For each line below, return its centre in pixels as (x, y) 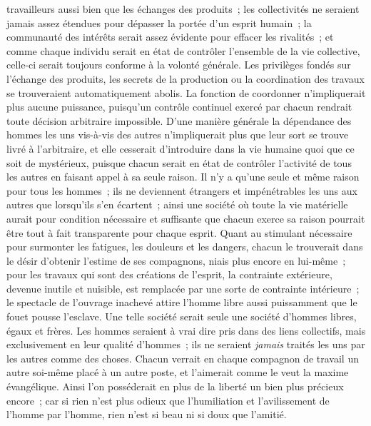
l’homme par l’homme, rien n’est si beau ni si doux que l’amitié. (147, 414)
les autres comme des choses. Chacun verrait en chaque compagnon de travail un (183, 358)
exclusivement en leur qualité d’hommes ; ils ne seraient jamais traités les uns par (186, 344)
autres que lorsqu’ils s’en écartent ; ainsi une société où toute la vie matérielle (177, 204)
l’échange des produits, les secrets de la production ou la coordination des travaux (185, 78)
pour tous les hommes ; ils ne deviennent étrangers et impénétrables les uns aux (182, 190)
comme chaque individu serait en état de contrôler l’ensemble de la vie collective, (183, 50)
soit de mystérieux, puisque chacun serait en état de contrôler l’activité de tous (179, 162)
